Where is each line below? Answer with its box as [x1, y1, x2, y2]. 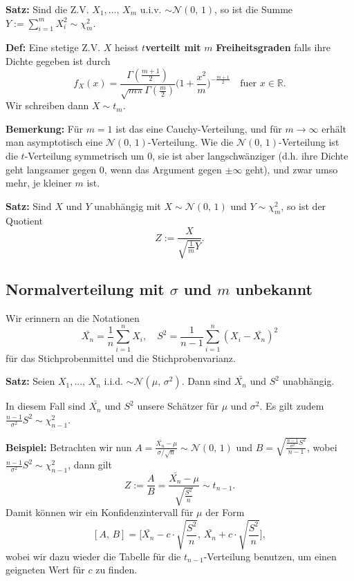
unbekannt [235, 278, 313, 300]
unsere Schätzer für [137, 399, 219, 413]
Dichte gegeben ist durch [6, 53, 111, 68]
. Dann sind [181, 374, 232, 388]
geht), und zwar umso [245, 162, 338, 176]
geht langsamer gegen [6, 162, 97, 176]
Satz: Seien [6, 374, 55, 388]
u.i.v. [140, 2, 162, 16]
